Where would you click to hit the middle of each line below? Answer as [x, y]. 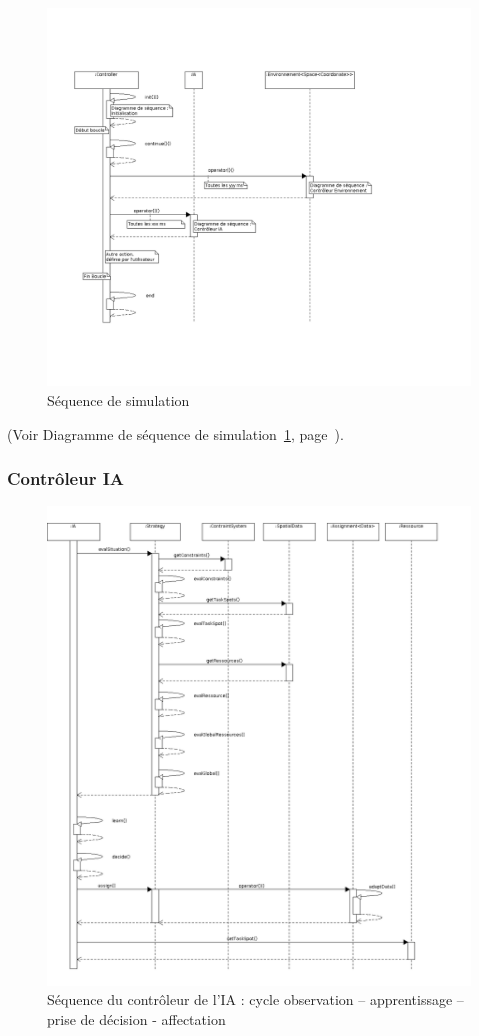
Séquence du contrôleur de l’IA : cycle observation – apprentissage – [255, 999]
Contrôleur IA [66, 478]
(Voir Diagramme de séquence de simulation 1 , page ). [175, 433]
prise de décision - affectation [136, 1018]
